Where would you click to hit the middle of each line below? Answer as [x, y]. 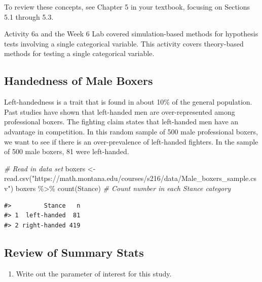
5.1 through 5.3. [29, 16]
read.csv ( [18, 178]
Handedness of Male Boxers [79, 81]
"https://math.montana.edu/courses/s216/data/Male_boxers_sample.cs [144, 178]
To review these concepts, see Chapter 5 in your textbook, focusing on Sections [127, 7]
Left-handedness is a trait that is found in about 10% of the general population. [128, 102]
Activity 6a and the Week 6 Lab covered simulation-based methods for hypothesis [131, 34]
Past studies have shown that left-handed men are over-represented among [120, 111]
